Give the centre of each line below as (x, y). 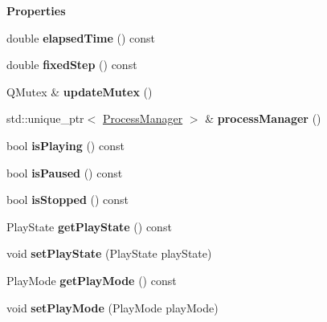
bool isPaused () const (65, 172)
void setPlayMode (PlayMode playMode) (112, 307)
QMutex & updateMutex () (80, 91)
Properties (36, 10)
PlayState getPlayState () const (89, 226)
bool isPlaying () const (65, 145)
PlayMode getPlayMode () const (92, 280)
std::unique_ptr (45, 118)
